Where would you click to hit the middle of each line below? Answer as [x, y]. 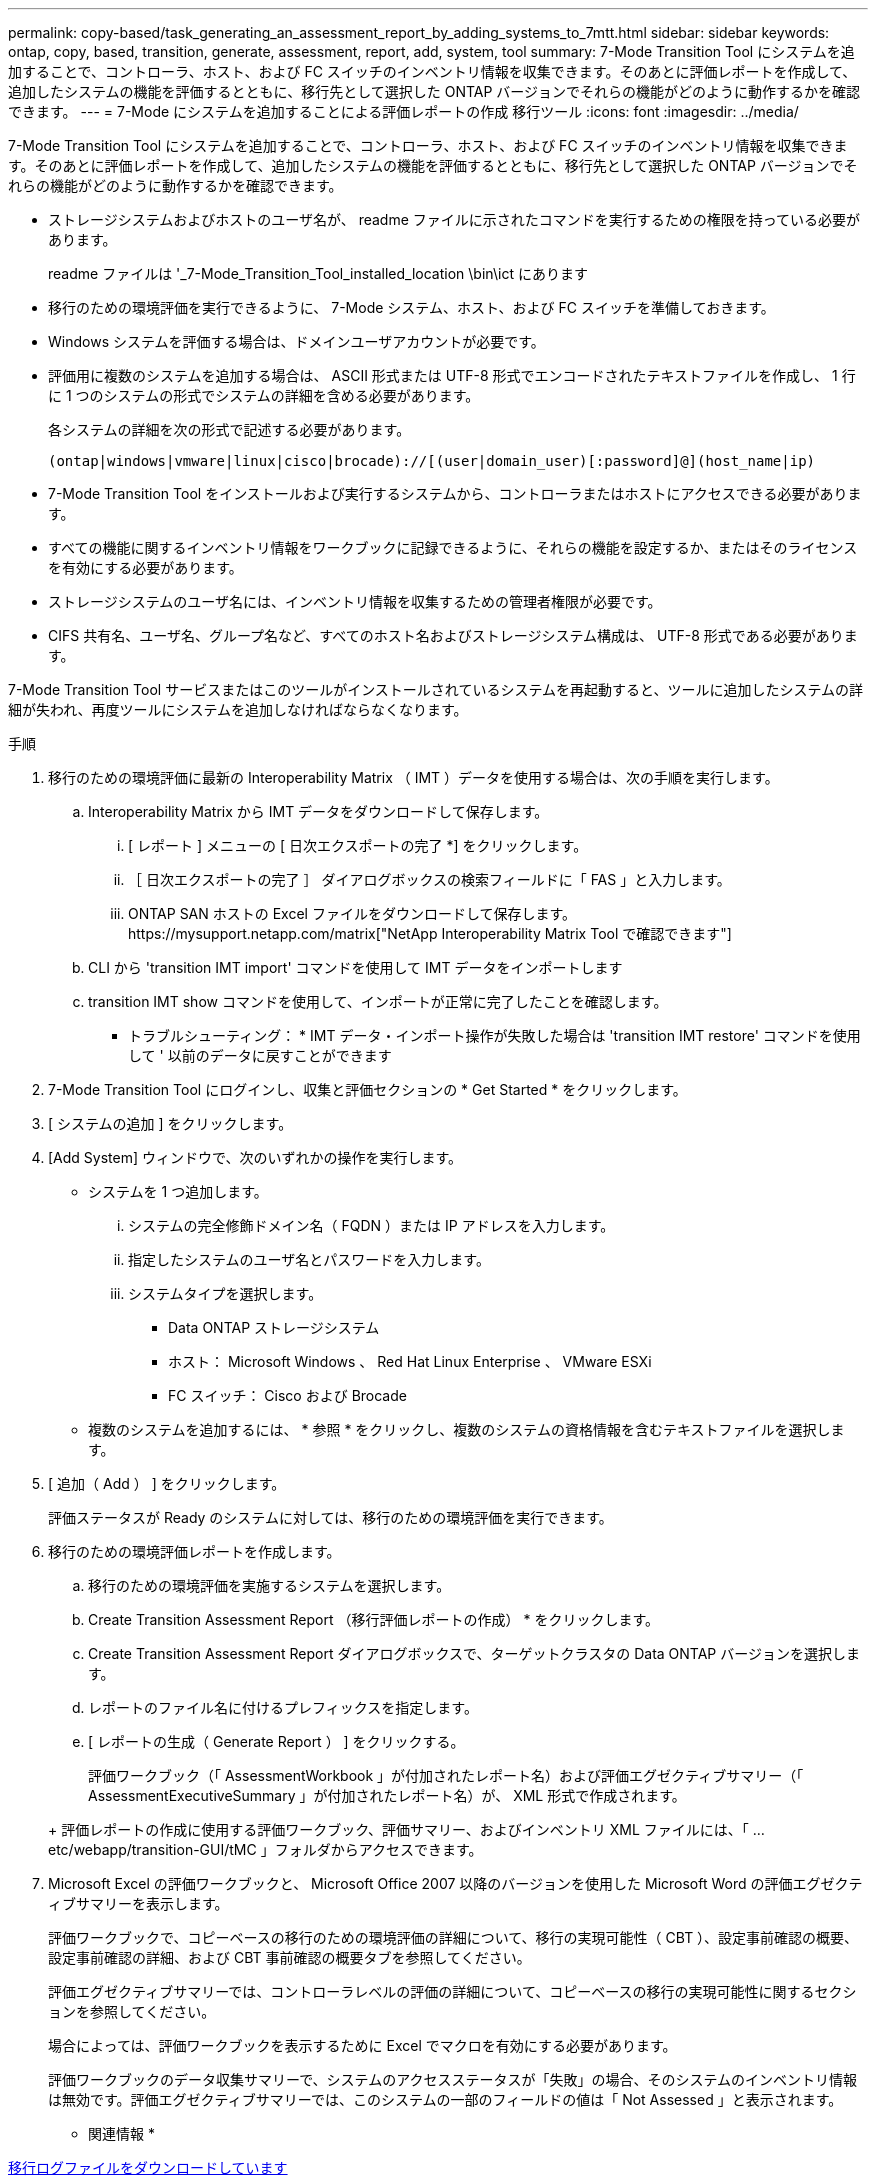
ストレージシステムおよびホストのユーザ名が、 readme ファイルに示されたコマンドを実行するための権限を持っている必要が [454, 219]
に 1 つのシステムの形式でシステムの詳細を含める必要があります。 [264, 395]
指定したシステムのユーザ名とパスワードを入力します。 [309, 1259]
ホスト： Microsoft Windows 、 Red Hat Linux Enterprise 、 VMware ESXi [410, 1361]
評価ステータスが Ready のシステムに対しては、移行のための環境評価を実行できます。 [330, 1517]
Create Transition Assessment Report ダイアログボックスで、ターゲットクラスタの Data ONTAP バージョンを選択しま [474, 1653]
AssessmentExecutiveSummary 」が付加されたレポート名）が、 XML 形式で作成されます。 [387, 1795]
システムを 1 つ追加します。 [178, 1191]
